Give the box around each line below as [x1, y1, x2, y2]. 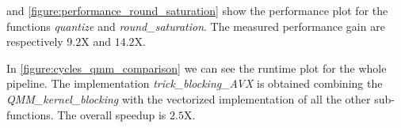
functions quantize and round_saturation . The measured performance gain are [6, 17, 385, 34]
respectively [6, 33, 63, 50]
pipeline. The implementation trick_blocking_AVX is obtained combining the [6, 75, 383, 92]
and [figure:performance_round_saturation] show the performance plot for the [6, 2, 388, 18]
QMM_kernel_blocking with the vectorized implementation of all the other [6, 90, 371, 107]
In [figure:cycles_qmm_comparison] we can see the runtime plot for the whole [6, 59, 387, 76]
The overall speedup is [57, 106, 166, 122]
